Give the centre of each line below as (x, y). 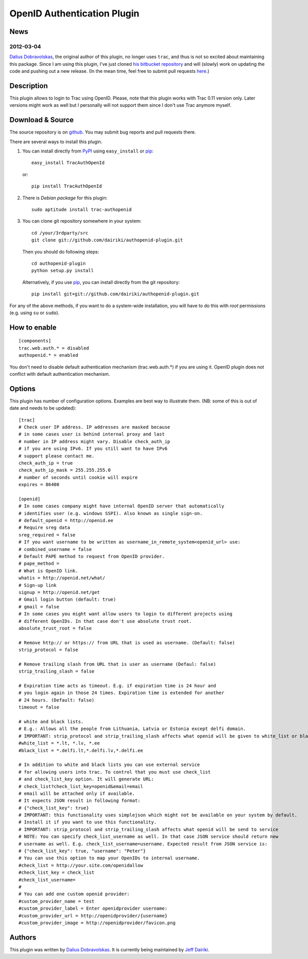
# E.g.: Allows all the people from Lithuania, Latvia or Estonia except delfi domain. (132, 729)
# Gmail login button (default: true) (68, 600)
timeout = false (39, 707)
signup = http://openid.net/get (59, 592)
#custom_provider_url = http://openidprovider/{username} (93, 916)
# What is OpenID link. (49, 571)
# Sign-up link (38, 585)
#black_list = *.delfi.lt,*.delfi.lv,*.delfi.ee (81, 750)
